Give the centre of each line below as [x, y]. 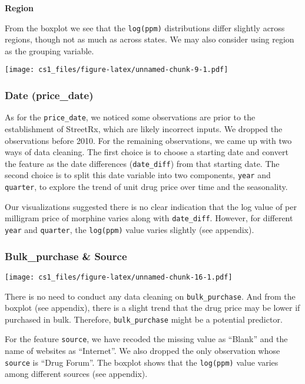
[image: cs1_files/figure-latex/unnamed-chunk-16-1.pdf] [119, 277]
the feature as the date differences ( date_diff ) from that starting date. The [142, 163]
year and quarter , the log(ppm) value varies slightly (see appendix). [130, 229]
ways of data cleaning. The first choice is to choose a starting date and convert [147, 152]
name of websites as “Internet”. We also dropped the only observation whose [142, 351]
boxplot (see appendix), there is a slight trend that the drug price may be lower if [152, 308]
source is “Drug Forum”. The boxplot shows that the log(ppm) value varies [142, 362]
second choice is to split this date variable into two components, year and [138, 175]
